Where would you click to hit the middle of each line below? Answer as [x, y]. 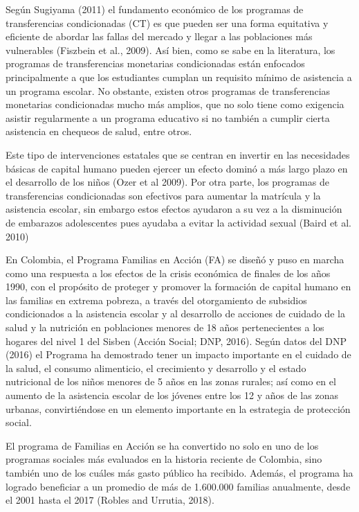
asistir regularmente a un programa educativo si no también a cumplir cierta [168, 117]
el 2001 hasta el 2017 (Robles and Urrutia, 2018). [110, 500]
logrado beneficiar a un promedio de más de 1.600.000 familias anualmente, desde [178, 486]
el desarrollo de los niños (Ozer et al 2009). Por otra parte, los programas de [167, 182]
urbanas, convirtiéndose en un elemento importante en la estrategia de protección [178, 408]
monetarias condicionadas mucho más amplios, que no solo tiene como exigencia [175, 104]
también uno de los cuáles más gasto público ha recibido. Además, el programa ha [179, 473]
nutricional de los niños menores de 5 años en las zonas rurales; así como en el [171, 381]
